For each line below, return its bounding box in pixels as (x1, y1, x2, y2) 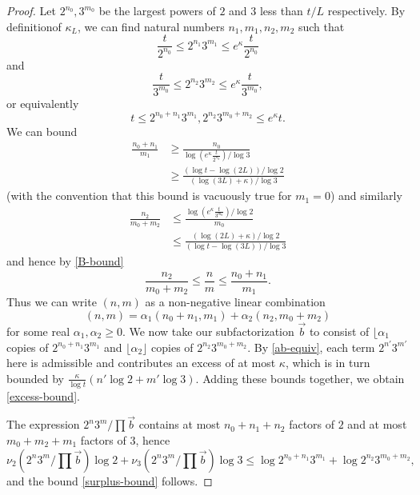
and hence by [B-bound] (6, 253, 124, 269)
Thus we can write (6, 293, 97, 310)
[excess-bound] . (6, 387, 80, 404)
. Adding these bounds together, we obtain (195, 369, 405, 386)
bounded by (6, 369, 64, 386)
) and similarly (330, 187, 402, 204)
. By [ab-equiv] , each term (247, 338, 375, 355)
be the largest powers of (98, 2, 216, 18)
